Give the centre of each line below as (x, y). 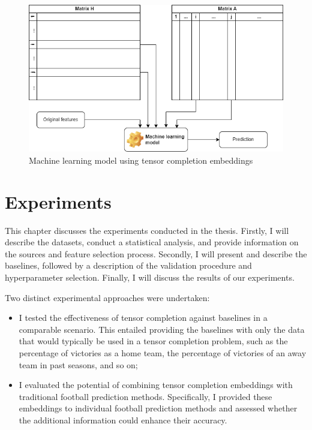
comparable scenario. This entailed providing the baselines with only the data (162, 329)
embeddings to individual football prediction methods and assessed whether (158, 408)
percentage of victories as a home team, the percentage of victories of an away (163, 353)
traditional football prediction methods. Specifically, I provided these (145, 396)
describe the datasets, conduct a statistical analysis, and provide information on (152, 242)
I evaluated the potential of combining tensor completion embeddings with (156, 385)
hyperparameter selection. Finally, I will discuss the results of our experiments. (150, 277)
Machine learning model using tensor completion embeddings (141, 160)
